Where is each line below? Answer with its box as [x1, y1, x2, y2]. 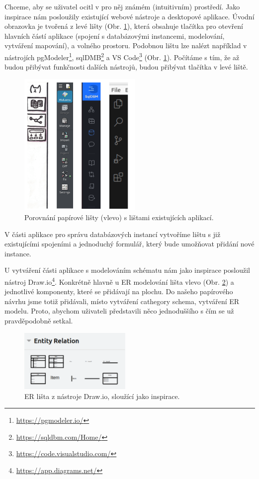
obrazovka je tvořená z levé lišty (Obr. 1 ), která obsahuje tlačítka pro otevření [4, 21, 243, 31]
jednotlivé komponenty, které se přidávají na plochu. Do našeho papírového [4, 286, 233, 297]
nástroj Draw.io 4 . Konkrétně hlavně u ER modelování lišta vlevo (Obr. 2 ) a [4, 275, 234, 287]
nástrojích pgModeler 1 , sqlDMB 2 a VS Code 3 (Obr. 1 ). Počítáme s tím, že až [4, 50, 240, 62]
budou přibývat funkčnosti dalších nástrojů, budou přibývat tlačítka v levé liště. [4, 62, 248, 72]
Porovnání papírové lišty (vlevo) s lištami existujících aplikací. [24, 212, 214, 222]
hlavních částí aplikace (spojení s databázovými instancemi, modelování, [4, 30, 225, 41]
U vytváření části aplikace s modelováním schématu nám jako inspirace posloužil [4, 265, 250, 275]
